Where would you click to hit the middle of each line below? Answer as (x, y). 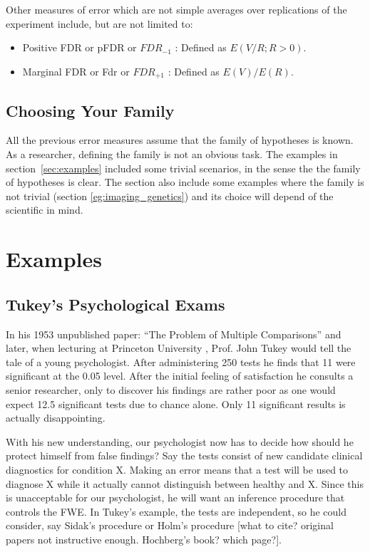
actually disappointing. (56, 418)
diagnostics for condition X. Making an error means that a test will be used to (177, 469)
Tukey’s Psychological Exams (115, 304)
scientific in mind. (45, 210)
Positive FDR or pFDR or (79, 47)
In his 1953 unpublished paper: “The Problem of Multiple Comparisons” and (174, 334)
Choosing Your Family (90, 110)
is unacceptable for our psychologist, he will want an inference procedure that (175, 498)
